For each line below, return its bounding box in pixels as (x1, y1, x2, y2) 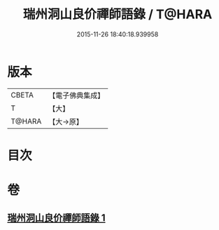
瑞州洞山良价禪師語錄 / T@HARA (22, 6, 213, 22)
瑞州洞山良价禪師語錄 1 (7, 212, 106, 224)
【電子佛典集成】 (48, 90, 105, 100)
